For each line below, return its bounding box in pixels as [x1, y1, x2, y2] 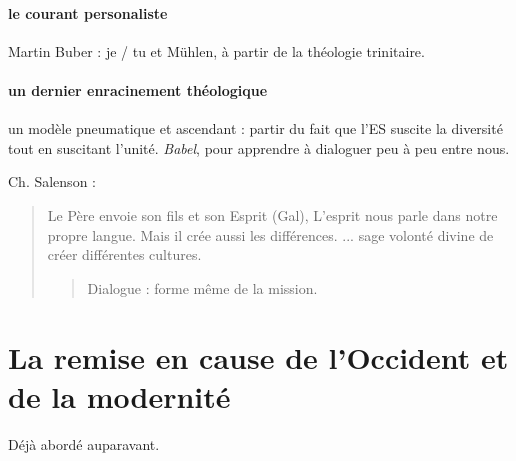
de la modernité [8, 375, 231, 416]
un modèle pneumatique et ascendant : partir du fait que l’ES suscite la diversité [8, 118, 503, 139]
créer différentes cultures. [47, 244, 202, 265]
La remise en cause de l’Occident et [8, 336, 509, 377]
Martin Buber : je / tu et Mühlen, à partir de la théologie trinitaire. [8, 40, 425, 61]
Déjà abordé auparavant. [8, 433, 160, 454]
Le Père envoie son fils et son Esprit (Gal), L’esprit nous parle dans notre [47, 204, 498, 225]
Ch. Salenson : [8, 171, 96, 192]
